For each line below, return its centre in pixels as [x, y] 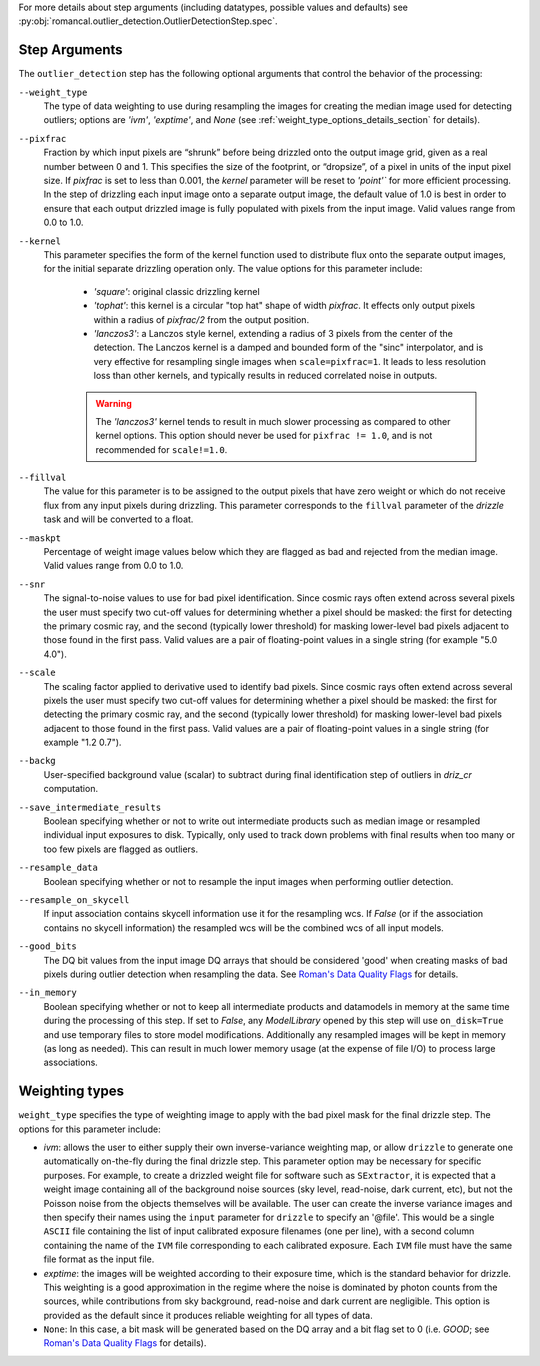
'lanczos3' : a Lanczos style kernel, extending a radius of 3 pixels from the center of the [273, 333]
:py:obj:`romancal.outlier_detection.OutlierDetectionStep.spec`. [148, 21]
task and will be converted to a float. [118, 519]
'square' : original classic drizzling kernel [176, 291]
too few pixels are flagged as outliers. [121, 849]
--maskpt [40, 538]
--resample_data [58, 868]
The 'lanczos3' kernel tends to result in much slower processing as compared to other [273, 421]
